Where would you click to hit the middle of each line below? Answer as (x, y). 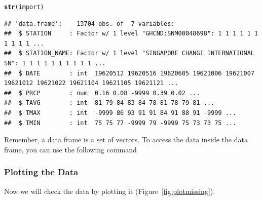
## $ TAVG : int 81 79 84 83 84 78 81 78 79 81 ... (109, 103)
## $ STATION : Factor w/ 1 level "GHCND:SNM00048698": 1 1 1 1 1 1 (131, 34)
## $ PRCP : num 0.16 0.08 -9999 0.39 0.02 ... (102, 93)
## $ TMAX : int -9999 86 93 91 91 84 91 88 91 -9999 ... (120, 113)
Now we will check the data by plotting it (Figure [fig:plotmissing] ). (110, 191)
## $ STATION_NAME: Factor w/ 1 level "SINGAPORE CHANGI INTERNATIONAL (129, 53)
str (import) (24, 7)
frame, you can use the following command (70, 149)
